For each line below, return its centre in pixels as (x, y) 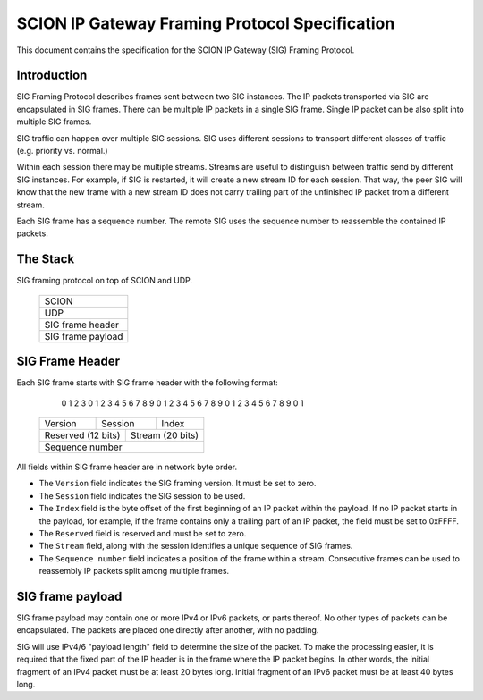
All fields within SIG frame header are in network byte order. (127, 467)
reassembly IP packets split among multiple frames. (134, 571)
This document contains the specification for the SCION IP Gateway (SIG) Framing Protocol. (186, 50)
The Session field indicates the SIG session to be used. (142, 495)
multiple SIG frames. (54, 122)
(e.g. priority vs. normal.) (62, 151)
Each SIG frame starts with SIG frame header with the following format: (148, 383)
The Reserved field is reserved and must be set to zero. (143, 533)
